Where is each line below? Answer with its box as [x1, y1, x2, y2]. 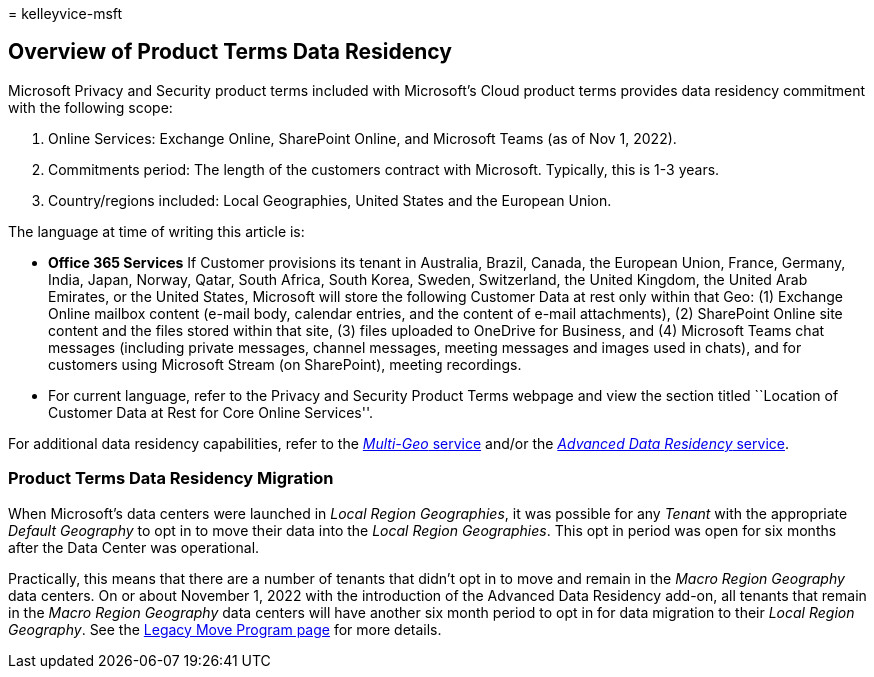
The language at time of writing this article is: [8, 222, 305, 240]
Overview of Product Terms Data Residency [8, 39, 452, 65]
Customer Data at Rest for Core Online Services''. [48, 403, 374, 421]
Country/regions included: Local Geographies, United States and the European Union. [48, 191, 612, 209]
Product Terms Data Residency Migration [8, 468, 334, 489]
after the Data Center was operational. [8, 538, 260, 556]
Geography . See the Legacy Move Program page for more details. [8, 620, 442, 638]
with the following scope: [8, 98, 173, 116]
